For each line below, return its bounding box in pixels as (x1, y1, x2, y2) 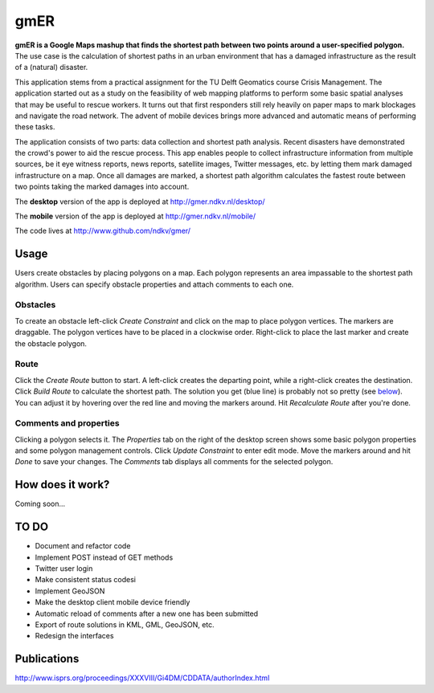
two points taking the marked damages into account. (14, 181, 190, 192)
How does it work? (14, 478, 110, 491)
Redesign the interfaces (35, 631, 114, 641)
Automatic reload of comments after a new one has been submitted (35, 609, 259, 618)
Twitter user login (35, 564, 93, 573)
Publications (14, 652, 80, 666)
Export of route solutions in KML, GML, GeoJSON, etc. (35, 620, 215, 630)
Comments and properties (14, 418, 120, 429)
